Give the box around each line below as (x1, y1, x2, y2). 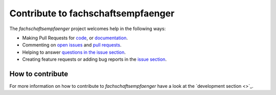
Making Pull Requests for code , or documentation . (22, 35, 128, 41)
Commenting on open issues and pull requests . (22, 42, 122, 48)
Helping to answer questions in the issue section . (22, 49, 126, 55)
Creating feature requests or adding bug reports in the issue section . (22, 56, 167, 62)
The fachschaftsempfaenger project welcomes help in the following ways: (9, 26, 166, 32)
